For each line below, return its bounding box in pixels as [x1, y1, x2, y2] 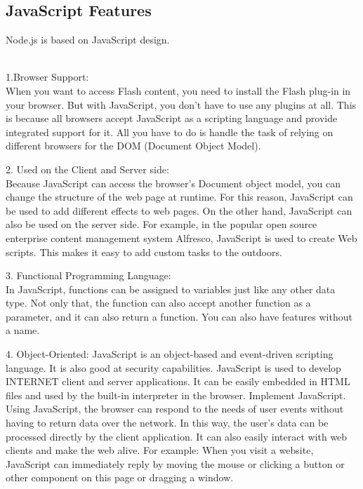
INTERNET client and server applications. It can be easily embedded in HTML [6, 374, 350, 389]
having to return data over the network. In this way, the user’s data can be [6, 415, 329, 430]
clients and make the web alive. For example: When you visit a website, [6, 443, 314, 457]
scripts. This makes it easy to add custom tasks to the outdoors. [6, 244, 282, 259]
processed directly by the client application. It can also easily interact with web [6, 429, 348, 443]
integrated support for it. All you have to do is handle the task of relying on [6, 124, 334, 139]
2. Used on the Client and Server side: [6, 161, 169, 176]
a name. [6, 323, 40, 337]
